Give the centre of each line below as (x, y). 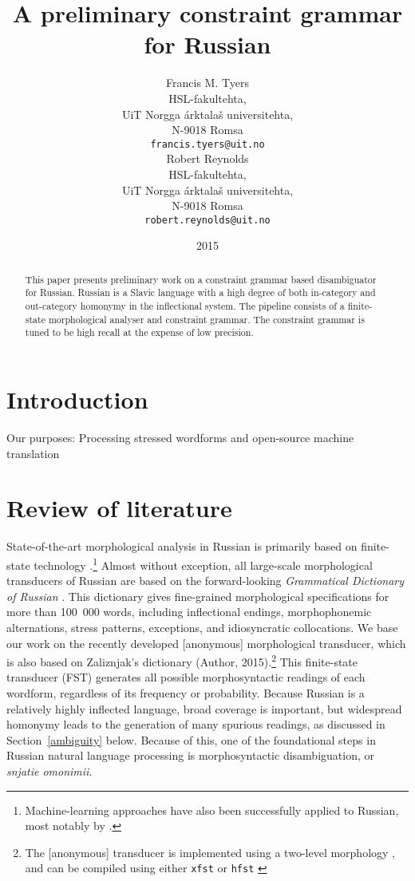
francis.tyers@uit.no (207, 144)
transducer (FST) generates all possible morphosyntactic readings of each (186, 677)
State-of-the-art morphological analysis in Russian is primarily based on (182, 546)
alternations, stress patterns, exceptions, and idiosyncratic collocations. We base (202, 627)
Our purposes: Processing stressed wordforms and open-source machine (180, 437)
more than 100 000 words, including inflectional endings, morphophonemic (189, 612)
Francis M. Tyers (207, 83)
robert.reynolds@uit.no (207, 220)
